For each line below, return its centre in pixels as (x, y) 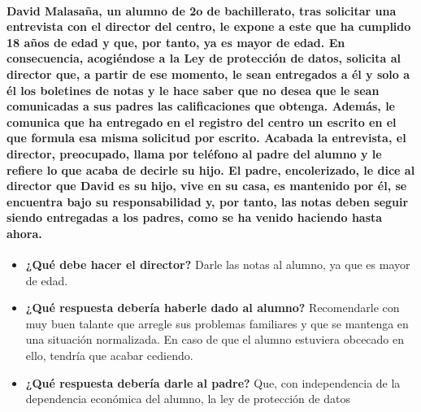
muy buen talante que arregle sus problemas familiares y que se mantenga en (217, 323)
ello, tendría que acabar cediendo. (109, 356)
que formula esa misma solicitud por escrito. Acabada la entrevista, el (206, 138)
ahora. (24, 233)
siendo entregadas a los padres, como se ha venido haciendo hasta (195, 217)
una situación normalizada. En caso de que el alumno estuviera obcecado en (215, 339)
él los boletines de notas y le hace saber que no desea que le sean (193, 90)
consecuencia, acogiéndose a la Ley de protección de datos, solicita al (204, 58)
